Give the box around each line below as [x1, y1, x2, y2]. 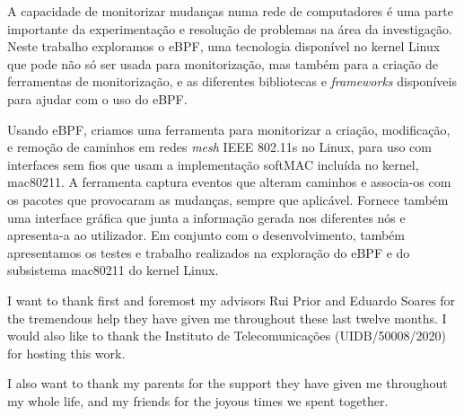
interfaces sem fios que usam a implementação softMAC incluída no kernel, [7, 155, 419, 173]
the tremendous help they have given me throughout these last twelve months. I [7, 308, 447, 327]
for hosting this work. [7, 343, 126, 362]
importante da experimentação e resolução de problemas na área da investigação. [7, 19, 452, 38]
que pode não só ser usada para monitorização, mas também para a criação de [7, 54, 438, 73]
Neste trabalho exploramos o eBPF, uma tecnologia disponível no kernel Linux [7, 37, 441, 56]
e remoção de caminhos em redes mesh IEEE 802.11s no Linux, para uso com [7, 137, 432, 156]
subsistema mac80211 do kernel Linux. [7, 261, 219, 279]
